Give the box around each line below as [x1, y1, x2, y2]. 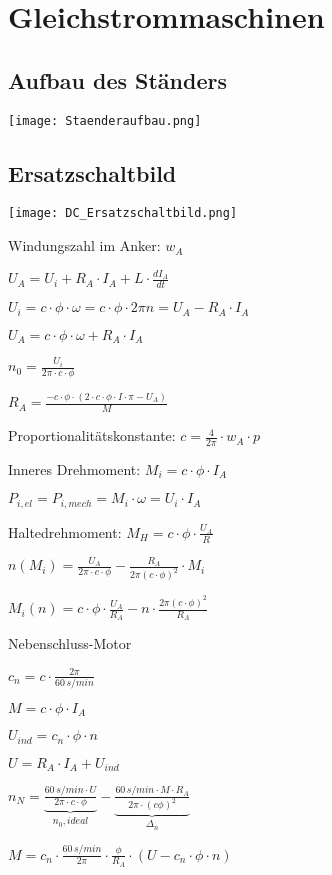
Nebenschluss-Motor [8, 633, 132, 654]
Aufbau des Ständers [8, 64, 227, 95]
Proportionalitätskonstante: [8, 425, 176, 446]
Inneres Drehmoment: [8, 458, 141, 479]
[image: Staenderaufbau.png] [8, 113, 202, 128]
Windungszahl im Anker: [8, 235, 161, 256]
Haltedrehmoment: [8, 521, 122, 542]
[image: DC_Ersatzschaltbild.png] [8, 206, 238, 221]
